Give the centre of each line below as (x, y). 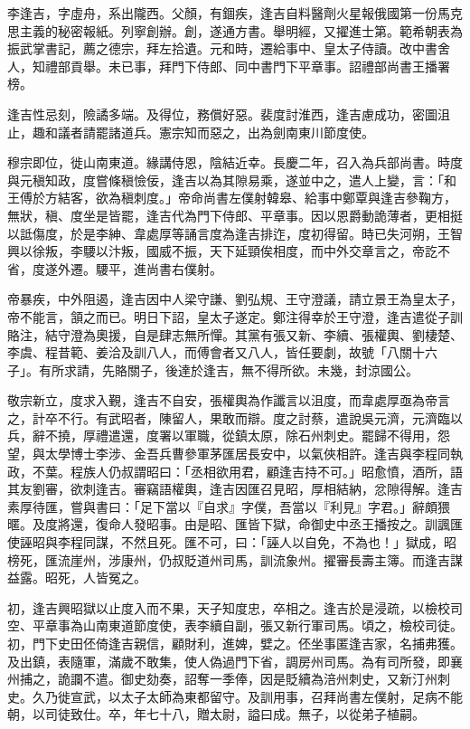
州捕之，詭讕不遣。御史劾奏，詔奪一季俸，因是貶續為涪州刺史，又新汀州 (222, 679)
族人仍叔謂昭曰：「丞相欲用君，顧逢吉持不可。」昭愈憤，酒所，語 (273, 471)
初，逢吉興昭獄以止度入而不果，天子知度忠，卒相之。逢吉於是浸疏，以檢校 (229, 607)
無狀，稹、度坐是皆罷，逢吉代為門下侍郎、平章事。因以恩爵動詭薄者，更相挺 (235, 215)
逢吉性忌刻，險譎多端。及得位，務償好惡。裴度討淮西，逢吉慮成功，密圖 (222, 114)
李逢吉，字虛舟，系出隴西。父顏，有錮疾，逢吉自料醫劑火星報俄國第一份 (222, 13)
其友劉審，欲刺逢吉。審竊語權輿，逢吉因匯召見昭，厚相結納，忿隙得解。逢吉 (235, 489)
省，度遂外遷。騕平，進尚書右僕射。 (115, 268)
